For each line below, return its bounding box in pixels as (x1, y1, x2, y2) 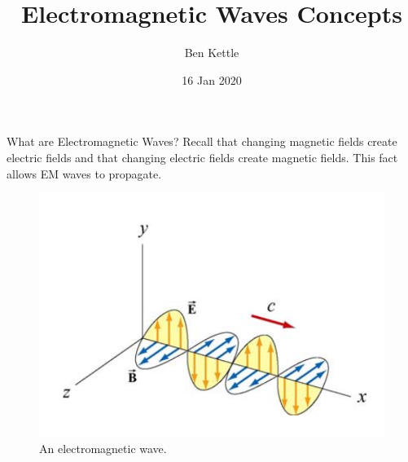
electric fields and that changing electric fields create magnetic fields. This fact (7, 148, 398, 165)
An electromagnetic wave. (39, 439, 167, 456)
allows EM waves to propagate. (7, 165, 162, 182)
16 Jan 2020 (182, 71, 242, 88)
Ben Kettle (184, 44, 239, 61)
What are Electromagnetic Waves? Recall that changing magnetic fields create (7, 133, 397, 150)
